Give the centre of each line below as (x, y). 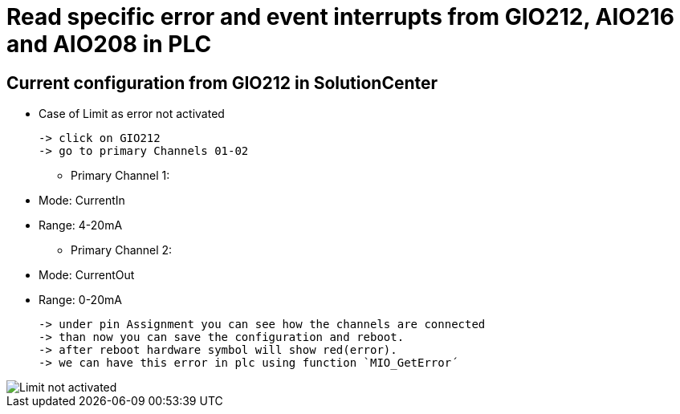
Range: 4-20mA (81, 225)
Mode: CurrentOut (87, 275)
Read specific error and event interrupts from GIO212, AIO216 (340, 17)
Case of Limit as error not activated (132, 114)
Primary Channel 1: (120, 176)
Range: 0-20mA (80, 300)
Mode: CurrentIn (82, 201)
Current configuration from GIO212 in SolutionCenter (222, 83)
